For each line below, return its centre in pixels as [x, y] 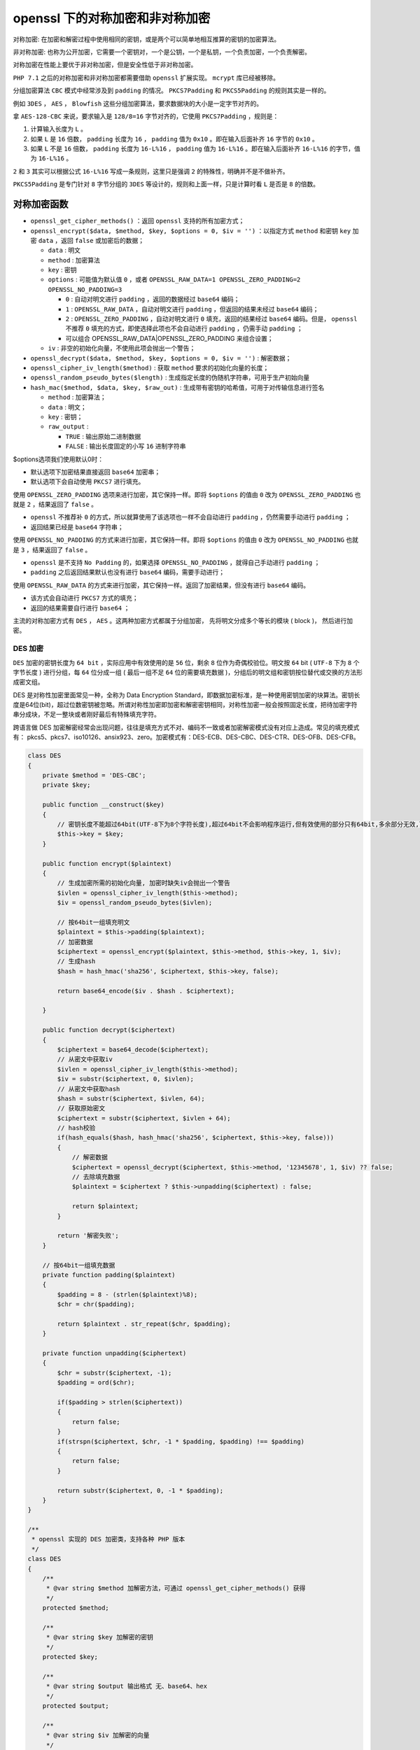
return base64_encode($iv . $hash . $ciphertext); [146, 991]
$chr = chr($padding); [96, 1304]
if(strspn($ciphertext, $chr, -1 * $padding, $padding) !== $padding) [181, 1441]
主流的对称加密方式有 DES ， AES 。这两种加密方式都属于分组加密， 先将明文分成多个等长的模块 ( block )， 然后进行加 [183, 620]
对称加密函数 [41, 204]
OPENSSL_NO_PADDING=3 [85, 289]
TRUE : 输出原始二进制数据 [103, 436]
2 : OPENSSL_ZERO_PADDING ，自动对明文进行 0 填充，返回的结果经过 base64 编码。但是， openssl [211, 319]
